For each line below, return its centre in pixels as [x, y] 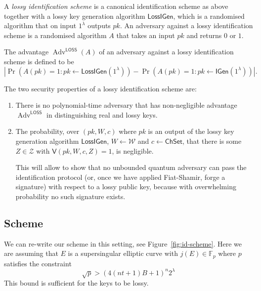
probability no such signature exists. [70, 196]
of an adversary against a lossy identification [166, 52]
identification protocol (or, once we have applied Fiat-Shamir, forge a [120, 177]
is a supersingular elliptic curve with [123, 253]
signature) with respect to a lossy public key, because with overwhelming [126, 187]
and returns [204, 35]
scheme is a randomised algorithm [55, 35]
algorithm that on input [40, 25]
